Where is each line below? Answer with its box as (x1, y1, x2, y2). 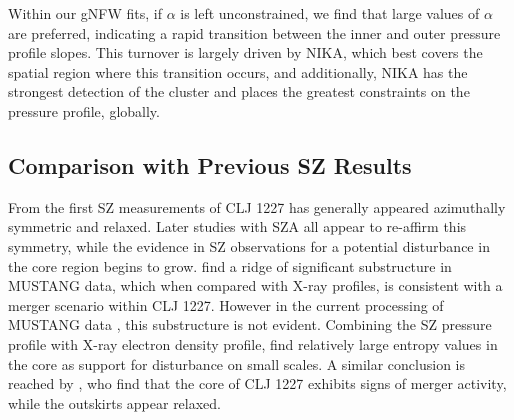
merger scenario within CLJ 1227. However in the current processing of (8, 294, 444, 315)
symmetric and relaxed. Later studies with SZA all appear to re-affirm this (8, 216, 467, 237)
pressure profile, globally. (8, 100, 160, 121)
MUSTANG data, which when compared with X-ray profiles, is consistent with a (8, 275, 503, 296)
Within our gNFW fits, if (8, 3, 162, 23)
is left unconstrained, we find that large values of (180, 3, 480, 23)
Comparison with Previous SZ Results (8, 149, 412, 180)
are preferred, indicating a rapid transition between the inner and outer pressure (8, 22, 501, 43)
